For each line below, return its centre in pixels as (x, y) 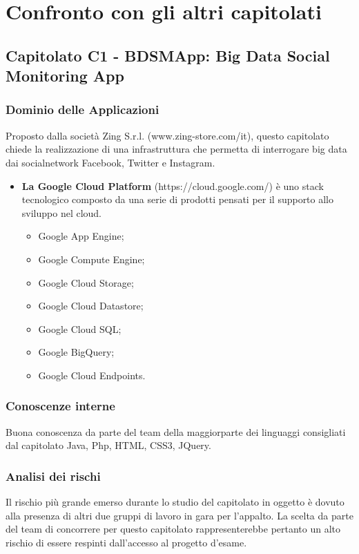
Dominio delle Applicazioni (83, 109)
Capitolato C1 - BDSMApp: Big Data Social (168, 55)
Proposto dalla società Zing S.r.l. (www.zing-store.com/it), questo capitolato (167, 135)
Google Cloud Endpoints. (92, 375)
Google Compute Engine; (91, 259)
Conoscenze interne (60, 406)
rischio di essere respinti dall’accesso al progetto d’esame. (126, 542)
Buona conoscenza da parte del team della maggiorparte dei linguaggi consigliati (176, 431)
